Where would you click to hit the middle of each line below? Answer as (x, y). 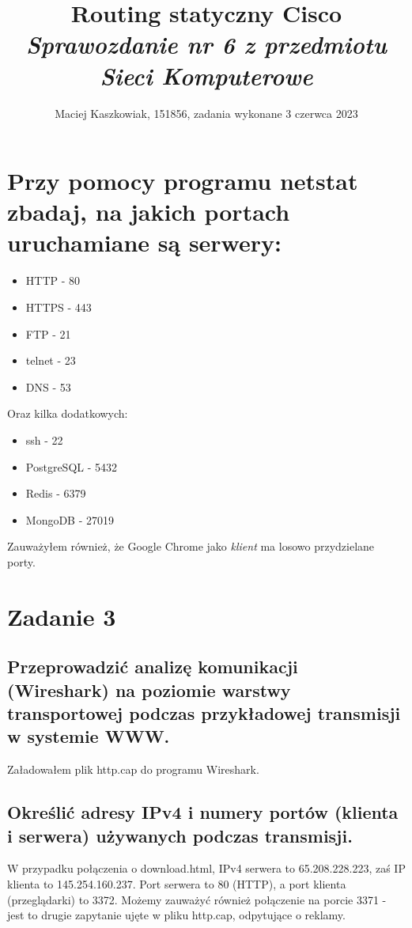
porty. (21, 561)
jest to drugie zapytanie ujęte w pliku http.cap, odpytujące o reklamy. (176, 915)
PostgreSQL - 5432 (72, 466)
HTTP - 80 (53, 280)
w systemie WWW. (89, 736)
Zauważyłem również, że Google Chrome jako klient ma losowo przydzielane (191, 546)
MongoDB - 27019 (70, 519)
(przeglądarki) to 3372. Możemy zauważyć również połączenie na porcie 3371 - (197, 899)
